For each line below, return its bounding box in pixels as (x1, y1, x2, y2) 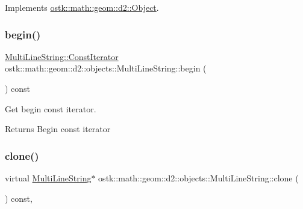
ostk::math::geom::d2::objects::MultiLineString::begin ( (5, 62, 207, 74)
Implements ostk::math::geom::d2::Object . (5, 1, 159, 13)
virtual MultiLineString (5, 172, 92, 184)
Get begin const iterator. (5, 102, 96, 115)
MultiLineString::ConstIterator (5, 50, 119, 62)
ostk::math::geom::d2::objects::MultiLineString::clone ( (98, 172, 299, 184)
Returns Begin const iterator (5, 123, 111, 135)
